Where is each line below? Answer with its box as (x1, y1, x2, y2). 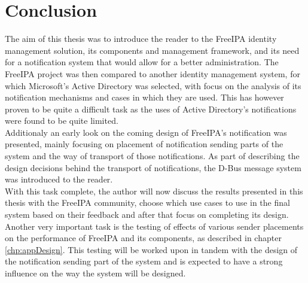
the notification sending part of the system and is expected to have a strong (5, 255, 283, 267)
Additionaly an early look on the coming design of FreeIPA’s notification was (5, 126, 287, 138)
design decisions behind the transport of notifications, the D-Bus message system (5, 161, 301, 174)
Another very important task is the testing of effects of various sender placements (5, 220, 304, 232)
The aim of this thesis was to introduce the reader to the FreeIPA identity (5, 32, 277, 45)
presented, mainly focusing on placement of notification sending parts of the (5, 138, 283, 150)
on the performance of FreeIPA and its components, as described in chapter (5, 232, 282, 244)
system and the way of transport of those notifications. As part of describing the (5, 150, 300, 162)
